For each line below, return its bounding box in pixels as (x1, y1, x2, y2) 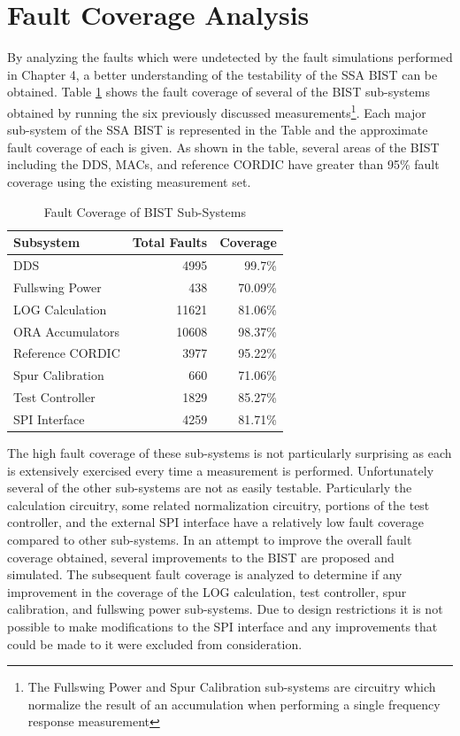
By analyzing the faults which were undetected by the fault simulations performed (7, 48, 453, 66)
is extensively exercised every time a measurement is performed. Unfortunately (7, 461, 434, 479)
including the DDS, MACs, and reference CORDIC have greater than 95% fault (7, 155, 440, 174)
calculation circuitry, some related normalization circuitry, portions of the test (7, 495, 430, 514)
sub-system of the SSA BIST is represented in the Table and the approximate (7, 120, 428, 139)
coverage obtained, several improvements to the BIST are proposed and (7, 547, 395, 566)
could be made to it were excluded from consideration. (7, 634, 303, 653)
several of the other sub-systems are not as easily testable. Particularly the (7, 478, 412, 497)
